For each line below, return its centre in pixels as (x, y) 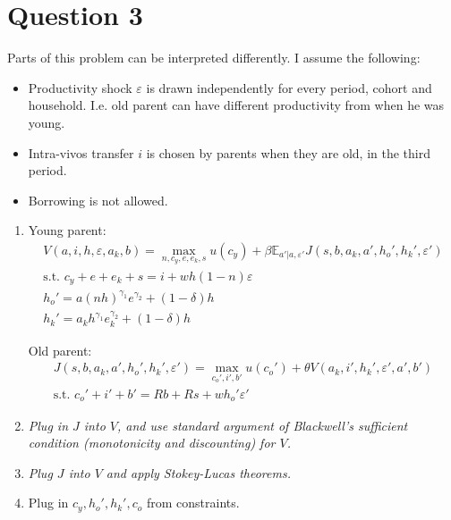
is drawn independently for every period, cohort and (289, 87)
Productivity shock (80, 87)
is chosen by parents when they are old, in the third (288, 152)
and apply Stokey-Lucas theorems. (198, 472)
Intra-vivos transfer (81, 152)
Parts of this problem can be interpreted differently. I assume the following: (214, 58)
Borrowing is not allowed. (98, 200)
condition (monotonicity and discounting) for (152, 443)
